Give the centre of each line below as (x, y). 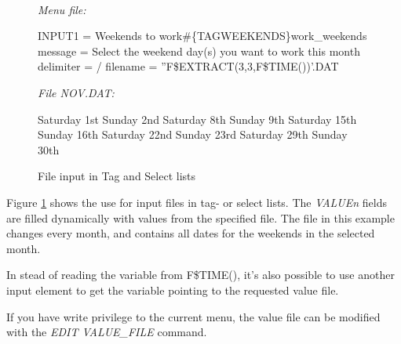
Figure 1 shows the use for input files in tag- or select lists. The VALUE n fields (197, 202)
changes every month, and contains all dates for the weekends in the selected (191, 233)
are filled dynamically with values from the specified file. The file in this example (200, 217)
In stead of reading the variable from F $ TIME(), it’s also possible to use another (200, 275)
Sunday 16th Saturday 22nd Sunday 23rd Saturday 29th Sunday (193, 134)
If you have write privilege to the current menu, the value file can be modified (193, 316)
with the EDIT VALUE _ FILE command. (107, 332)
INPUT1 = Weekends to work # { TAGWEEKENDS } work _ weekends (202, 36)
